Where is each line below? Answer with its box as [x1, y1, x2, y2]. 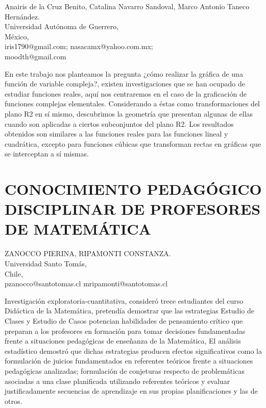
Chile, [5, 268, 23, 279]
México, [5, 31, 29, 41]
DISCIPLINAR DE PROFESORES [5, 198, 261, 219]
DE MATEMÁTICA [5, 218, 151, 239]
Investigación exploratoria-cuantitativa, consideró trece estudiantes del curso [5, 295, 244, 306]
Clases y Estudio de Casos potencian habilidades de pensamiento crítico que [5, 315, 243, 326]
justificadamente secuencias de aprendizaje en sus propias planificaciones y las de [5, 386, 258, 396]
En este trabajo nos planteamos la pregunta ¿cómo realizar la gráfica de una [5, 68, 243, 79]
